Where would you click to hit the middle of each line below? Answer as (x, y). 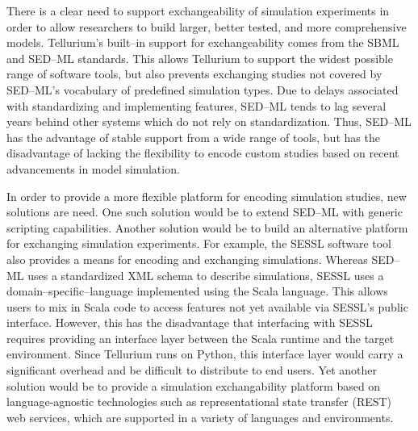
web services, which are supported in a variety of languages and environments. (200, 417)
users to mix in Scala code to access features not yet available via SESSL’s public (207, 306)
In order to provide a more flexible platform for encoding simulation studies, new (207, 196)
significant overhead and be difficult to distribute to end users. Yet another (192, 370)
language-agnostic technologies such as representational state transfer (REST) (199, 402)
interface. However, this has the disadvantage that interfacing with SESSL (190, 322)
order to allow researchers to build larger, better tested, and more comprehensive (207, 26)
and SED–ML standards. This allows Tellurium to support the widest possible (200, 58)
